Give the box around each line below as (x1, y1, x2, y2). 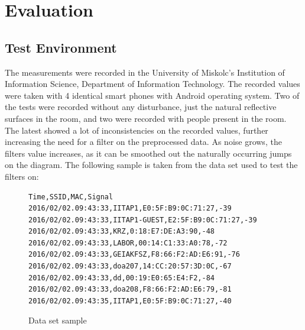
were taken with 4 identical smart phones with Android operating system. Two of (5, 89, 300, 101)
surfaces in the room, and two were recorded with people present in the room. (5, 112, 287, 124)
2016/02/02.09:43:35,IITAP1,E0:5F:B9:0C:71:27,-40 (28, 296, 232, 305)
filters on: (5, 170, 39, 182)
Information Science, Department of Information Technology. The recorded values (5, 77, 300, 90)
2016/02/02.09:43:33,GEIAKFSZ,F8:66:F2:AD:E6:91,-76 (28, 250, 240, 259)
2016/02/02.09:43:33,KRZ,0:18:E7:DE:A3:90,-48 (28, 227, 215, 236)
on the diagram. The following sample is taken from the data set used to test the (5, 158, 298, 171)
